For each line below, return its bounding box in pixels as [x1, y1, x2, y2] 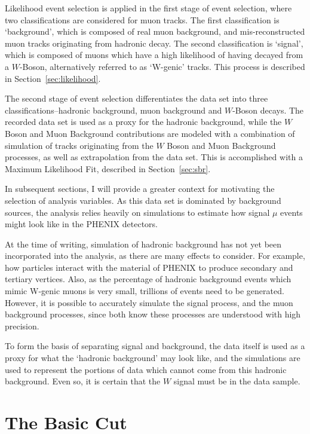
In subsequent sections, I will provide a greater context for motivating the [5, 182, 275, 195]
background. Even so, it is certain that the [5, 375, 161, 387]
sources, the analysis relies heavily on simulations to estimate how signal [5, 206, 270, 218]
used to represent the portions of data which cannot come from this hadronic [5, 363, 287, 375]
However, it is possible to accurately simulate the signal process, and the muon [5, 296, 293, 308]
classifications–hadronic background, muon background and [5, 103, 222, 116]
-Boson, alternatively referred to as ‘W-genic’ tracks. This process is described [19, 60, 305, 72]
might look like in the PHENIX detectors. [5, 218, 158, 230]
